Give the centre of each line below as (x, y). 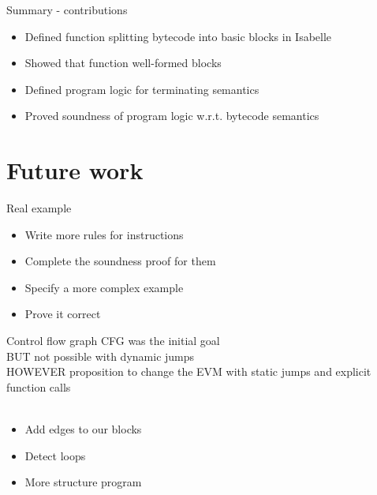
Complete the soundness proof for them (120, 261)
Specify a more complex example (104, 287)
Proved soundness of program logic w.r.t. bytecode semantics (172, 116)
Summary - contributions (67, 9)
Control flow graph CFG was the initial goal (113, 341)
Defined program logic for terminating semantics (142, 89)
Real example (39, 208)
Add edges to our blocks (83, 429)
